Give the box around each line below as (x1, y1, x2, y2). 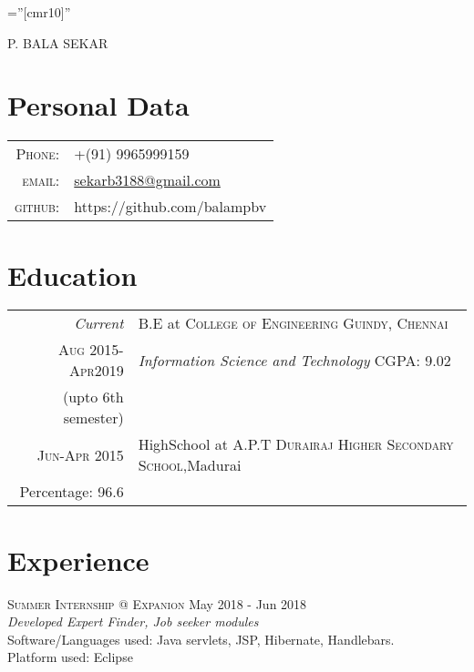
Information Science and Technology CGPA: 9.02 (138, 349, 451, 371)
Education (7, 256, 138, 293)
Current (74, 312, 124, 334)
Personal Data (7, 87, 190, 124)
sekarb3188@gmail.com (74, 169, 221, 191)
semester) (63, 407, 124, 429)
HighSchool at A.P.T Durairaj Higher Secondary (138, 433, 454, 455)
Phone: (15, 143, 60, 165)
